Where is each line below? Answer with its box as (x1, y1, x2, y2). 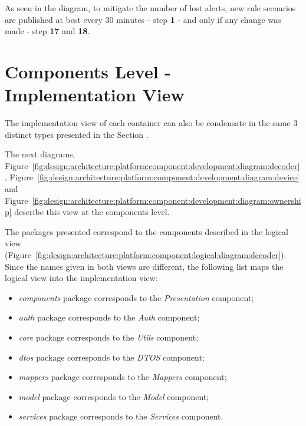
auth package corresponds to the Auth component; (18, 311, 200, 323)
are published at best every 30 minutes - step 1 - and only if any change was (5, 13, 281, 25)
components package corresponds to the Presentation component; (18, 291, 254, 303)
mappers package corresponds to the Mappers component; (18, 371, 227, 383)
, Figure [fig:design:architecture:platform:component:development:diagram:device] (5, 171, 300, 183)
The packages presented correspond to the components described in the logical (5, 225, 288, 237)
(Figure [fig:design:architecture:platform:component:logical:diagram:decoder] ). (5, 249, 287, 261)
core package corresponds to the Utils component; (18, 331, 199, 343)
